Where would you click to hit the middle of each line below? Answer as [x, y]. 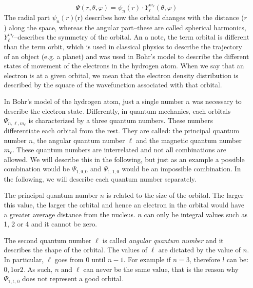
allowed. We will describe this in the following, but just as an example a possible [124, 159]
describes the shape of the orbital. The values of [76, 250]
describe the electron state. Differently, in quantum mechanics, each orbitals [117, 111]
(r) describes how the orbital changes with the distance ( [159, 17]
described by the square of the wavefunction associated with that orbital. [113, 85]
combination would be [37, 169]
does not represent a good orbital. [73, 278]
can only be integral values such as [196, 214]
